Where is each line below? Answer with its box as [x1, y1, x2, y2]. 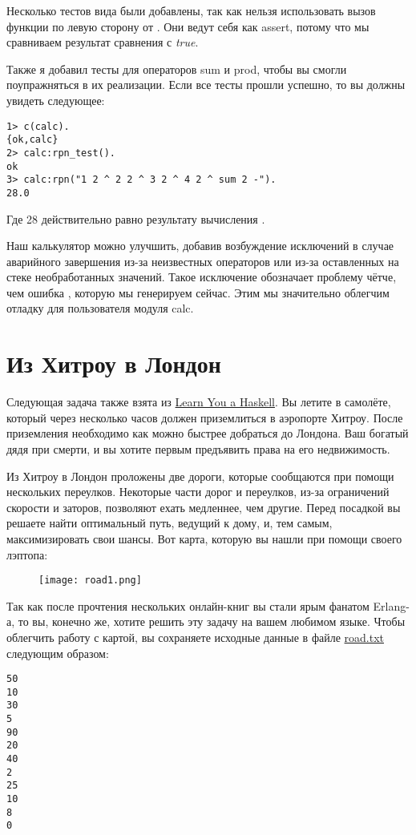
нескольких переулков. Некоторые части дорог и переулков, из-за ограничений [6, 483, 390, 500]
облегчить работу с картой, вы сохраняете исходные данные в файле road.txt [6, 628, 384, 645]
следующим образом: [6, 644, 109, 661]
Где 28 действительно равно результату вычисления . [6, 210, 265, 227]
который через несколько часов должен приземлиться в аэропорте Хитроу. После [6, 409, 403, 426]
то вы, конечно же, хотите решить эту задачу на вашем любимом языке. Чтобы [18, 613, 406, 630]
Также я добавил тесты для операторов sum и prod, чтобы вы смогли [6, 60, 347, 77]
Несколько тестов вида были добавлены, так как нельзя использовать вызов [6, 2, 376, 18]
